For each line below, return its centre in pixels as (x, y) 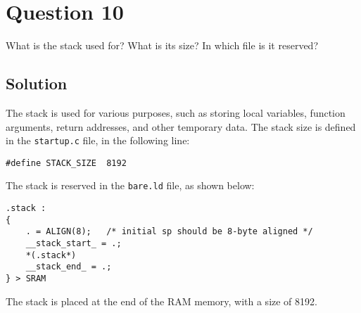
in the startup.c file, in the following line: (98, 140)
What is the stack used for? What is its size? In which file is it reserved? (162, 45)
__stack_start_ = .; (74, 244)
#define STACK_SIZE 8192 (66, 163)
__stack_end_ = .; (69, 267)
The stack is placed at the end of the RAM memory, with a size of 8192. (161, 301)
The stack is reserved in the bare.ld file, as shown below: (130, 185)
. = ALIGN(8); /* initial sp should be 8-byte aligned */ (169, 232)
